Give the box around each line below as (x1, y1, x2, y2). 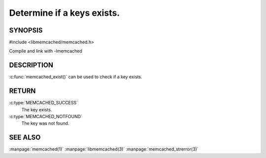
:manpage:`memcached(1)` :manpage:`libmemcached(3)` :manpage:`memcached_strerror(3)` (9, 146, 199, 152)
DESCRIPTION (9, 61, 54, 69)
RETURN (9, 87, 36, 95)
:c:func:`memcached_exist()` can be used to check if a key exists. (9, 74, 142, 80)
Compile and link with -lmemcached (9, 48, 82, 54)
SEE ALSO (9, 133, 41, 142)
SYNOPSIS (9, 26, 43, 34)
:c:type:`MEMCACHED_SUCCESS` (9, 100, 78, 106)
